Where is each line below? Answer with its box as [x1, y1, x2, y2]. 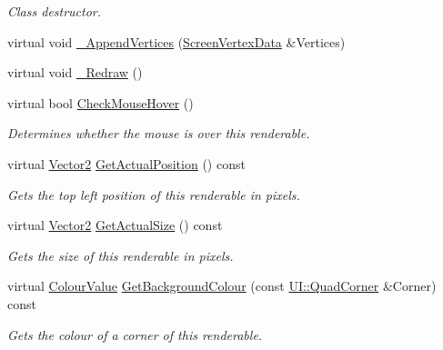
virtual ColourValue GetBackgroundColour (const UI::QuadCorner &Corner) [7, 276, 437, 295]
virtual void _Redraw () [7, 63, 143, 82]
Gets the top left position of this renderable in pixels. [7, 185, 300, 204]
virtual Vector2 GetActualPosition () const [7, 154, 246, 173]
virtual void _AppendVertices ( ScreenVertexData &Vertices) [7, 32, 346, 51]
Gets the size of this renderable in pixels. [7, 245, 234, 265]
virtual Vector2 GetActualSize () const [7, 215, 223, 235]
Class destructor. [7, 2, 102, 20]
